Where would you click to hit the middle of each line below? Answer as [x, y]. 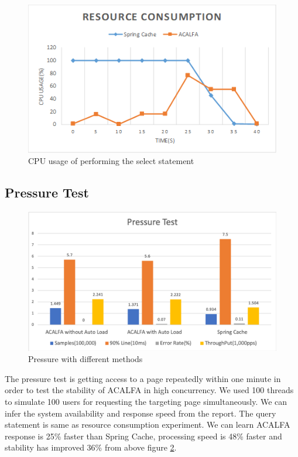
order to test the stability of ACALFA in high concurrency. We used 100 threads [149, 390]
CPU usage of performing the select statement [111, 161]
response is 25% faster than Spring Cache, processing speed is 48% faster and [143, 436]
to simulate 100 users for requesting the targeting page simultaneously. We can [146, 402]
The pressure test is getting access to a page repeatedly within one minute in [143, 378]
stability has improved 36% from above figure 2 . [91, 447]
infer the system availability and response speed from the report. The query [141, 413]
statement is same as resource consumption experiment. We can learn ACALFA [148, 424]
